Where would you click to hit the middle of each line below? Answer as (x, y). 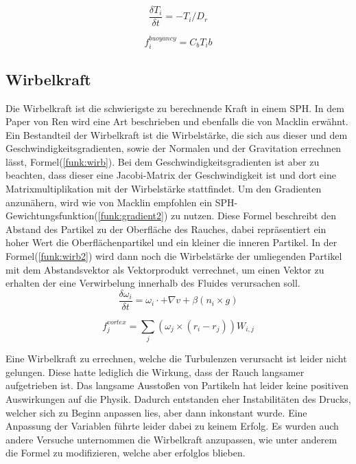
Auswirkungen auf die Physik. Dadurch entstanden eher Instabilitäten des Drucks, (178, 398)
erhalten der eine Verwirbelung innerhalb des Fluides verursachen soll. (153, 283)
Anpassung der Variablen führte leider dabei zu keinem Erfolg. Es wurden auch (172, 426)
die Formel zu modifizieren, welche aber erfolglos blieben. (126, 453)
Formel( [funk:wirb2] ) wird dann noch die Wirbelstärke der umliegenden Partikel (174, 256)
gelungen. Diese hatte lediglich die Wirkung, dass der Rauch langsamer (155, 372)
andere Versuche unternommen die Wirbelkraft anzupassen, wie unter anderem (171, 439)
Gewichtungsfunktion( (52, 216)
